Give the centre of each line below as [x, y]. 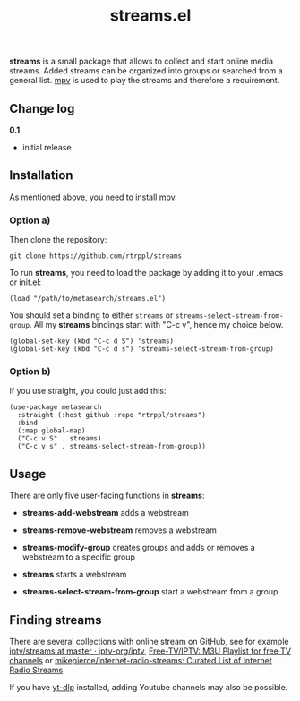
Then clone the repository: [58, 240]
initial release [47, 147]
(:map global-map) [52, 431]
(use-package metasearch [56, 407]
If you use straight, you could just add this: [88, 391]
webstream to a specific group [79, 557]
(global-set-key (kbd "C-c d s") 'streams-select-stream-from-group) [142, 349]
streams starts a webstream [74, 575]
